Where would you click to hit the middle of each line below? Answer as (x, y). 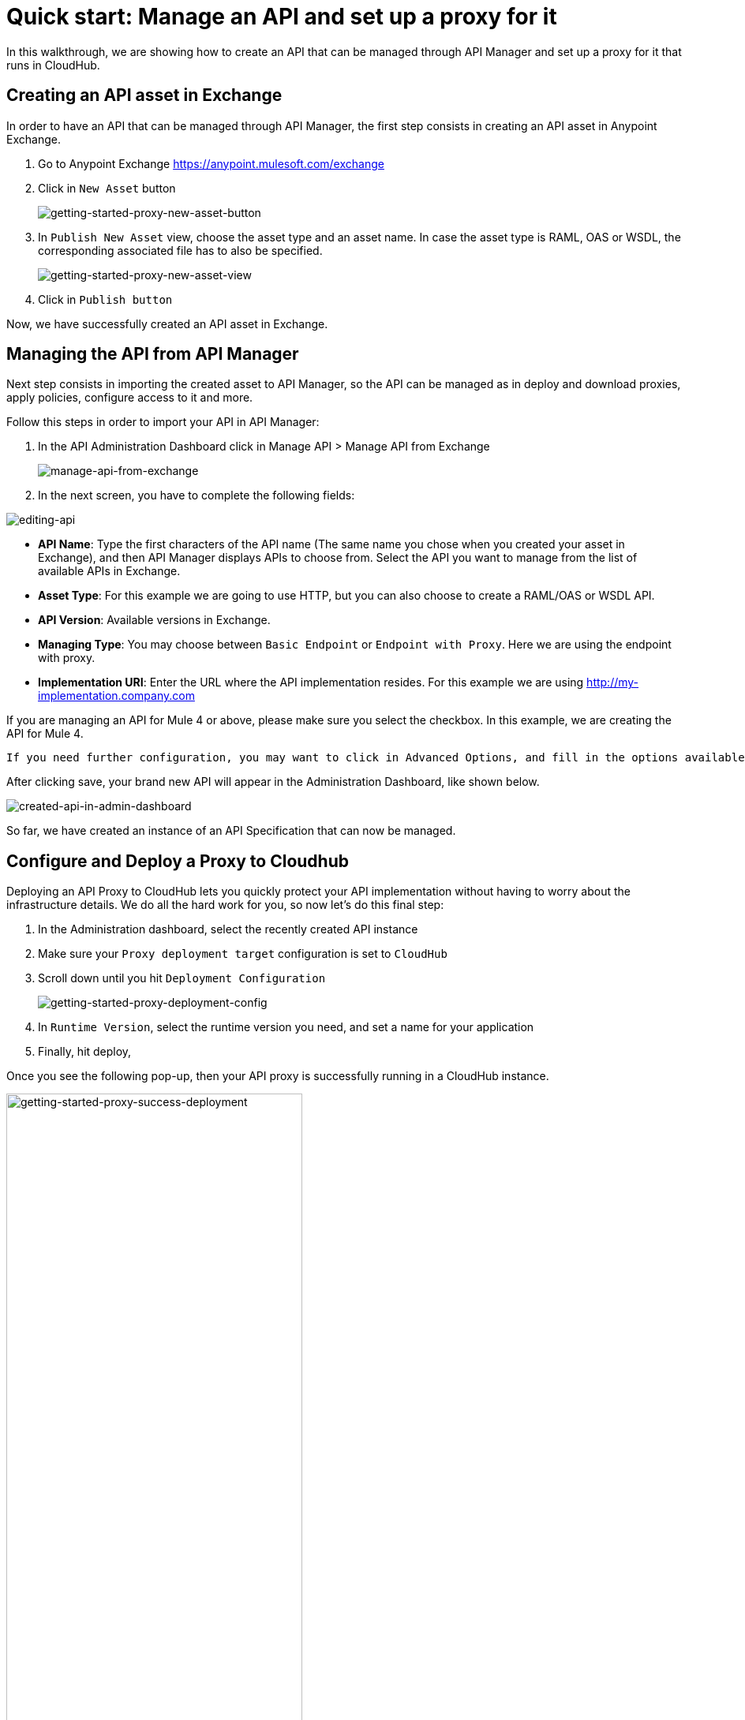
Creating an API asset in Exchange (144, 95)
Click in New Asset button (107, 188)
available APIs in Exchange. (109, 571)
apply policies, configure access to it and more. (130, 398)
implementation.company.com (116, 696)
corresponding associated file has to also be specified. (180, 250)
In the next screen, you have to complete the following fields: (197, 495)
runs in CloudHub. (53, 65)
